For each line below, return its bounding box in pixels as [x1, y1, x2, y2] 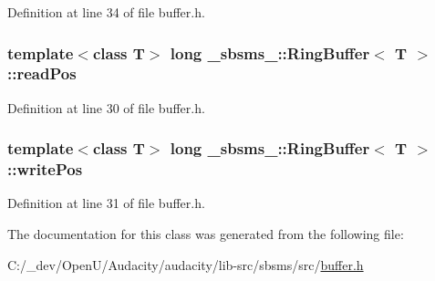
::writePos [7, 158, 83, 181]
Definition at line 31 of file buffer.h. [7, 193, 205, 213]
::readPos [7, 62, 77, 85]
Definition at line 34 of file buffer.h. [7, 3, 205, 21]
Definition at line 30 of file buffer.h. [7, 98, 205, 117]
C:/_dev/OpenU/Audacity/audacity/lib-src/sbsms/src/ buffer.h [7, 255, 364, 274]
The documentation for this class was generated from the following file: [7, 224, 404, 244]
